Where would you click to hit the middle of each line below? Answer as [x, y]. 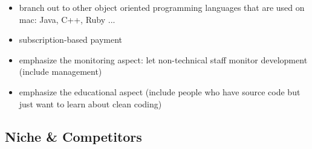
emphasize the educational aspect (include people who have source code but [160, 91]
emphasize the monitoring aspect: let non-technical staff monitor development [163, 59]
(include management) [60, 71]
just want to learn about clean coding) [90, 103]
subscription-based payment [71, 40]
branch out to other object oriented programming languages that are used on [162, 7]
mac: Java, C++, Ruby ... [67, 19]
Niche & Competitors [73, 136]
